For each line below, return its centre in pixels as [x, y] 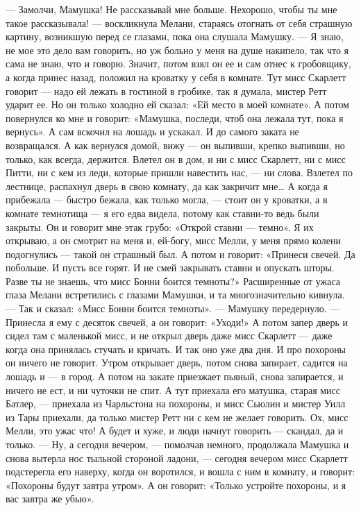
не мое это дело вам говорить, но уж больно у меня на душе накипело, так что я [177, 50]
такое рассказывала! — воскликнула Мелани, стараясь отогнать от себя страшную [179, 23]
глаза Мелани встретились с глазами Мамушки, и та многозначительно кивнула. [175, 295]
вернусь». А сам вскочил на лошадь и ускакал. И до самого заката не [152, 131]
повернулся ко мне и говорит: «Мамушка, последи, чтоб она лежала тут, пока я [175, 118]
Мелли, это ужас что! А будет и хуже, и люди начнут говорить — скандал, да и [175, 431]
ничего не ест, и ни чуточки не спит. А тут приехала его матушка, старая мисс [173, 390]
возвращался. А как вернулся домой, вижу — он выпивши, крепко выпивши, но [175, 145]
